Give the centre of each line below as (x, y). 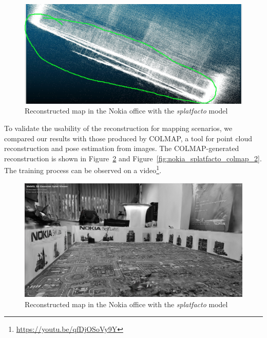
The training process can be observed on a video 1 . (83, 169)
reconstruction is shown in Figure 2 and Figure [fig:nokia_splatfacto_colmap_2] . (133, 158)
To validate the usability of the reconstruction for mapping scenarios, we (118, 128)
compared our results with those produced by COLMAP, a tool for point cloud (128, 138)
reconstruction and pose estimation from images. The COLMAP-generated (122, 148)
